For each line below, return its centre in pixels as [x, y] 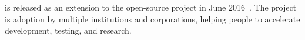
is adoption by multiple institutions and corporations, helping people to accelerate [152, 19]
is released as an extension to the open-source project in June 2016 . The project [151, 7]
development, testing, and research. [68, 30]
